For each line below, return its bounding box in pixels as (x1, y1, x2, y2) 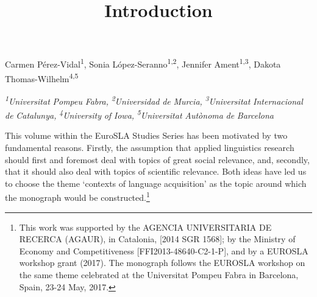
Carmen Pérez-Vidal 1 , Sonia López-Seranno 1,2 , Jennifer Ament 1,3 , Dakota (5, 56, 281, 71)
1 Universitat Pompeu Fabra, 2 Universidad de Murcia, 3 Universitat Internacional (5, 93, 303, 107)
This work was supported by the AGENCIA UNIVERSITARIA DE (19, 220, 272, 233)
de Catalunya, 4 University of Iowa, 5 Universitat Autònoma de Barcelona (5, 107, 274, 121)
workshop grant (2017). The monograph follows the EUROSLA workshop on (19, 256, 305, 269)
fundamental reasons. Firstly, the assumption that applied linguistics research (5, 141, 294, 153)
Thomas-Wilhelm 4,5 (5, 70, 79, 85)
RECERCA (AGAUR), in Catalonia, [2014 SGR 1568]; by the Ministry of (19, 232, 296, 245)
